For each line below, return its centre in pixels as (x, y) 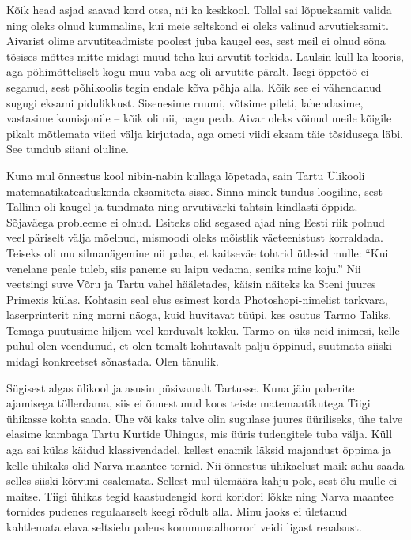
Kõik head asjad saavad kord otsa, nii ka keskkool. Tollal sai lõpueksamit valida (199, 9)
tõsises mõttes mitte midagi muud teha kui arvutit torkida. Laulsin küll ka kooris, (205, 56)
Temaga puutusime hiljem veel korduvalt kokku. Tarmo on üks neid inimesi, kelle (203, 330)
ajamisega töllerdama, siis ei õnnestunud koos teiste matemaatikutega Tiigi (189, 403)
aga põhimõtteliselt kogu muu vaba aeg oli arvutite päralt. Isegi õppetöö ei (188, 71)
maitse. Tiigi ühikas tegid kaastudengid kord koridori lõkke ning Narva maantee (200, 495)
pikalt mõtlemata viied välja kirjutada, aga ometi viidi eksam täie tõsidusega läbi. (205, 133)
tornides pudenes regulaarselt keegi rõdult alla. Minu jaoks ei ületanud (177, 511)
